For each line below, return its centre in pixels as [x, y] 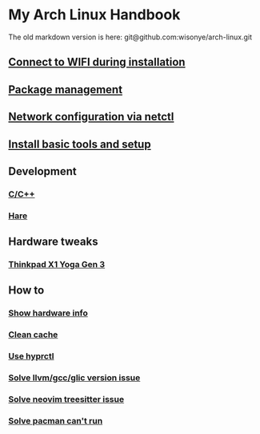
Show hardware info [48, 313]
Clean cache [33, 335]
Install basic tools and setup [80, 144]
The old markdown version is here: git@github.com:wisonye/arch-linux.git [130, 37]
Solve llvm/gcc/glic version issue [74, 378]
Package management [65, 89]
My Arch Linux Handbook [94, 15]
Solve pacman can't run [56, 420]
